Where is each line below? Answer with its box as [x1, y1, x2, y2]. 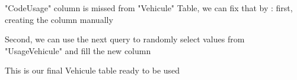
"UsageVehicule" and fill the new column [5, 44, 151, 56]
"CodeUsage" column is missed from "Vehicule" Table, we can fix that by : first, [5, 2, 293, 14]
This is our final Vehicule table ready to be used [5, 64, 180, 76]
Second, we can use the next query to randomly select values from [5, 33, 245, 45]
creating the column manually [5, 13, 113, 25]
